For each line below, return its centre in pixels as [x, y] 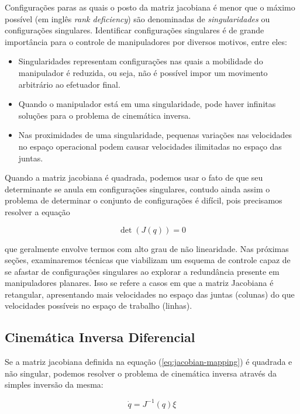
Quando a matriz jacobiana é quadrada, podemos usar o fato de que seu [134, 177]
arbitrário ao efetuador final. [69, 84]
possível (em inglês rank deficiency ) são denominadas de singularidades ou [137, 18]
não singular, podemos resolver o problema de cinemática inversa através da [141, 373]
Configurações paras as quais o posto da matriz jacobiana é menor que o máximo [150, 7]
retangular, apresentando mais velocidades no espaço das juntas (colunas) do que [150, 294]
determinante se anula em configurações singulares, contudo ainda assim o [137, 189]
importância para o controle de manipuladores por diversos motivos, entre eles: [146, 41]
